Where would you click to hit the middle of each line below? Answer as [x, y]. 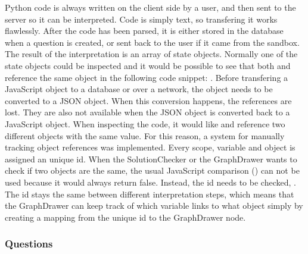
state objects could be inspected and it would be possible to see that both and [148, 65]
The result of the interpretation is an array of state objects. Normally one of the [151, 54]
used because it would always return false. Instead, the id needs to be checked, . [150, 182]
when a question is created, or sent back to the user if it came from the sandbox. [152, 42]
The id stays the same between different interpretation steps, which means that [150, 194]
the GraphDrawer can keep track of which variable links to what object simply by [154, 206]
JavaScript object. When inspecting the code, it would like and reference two [145, 123]
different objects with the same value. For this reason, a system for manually [145, 135]
